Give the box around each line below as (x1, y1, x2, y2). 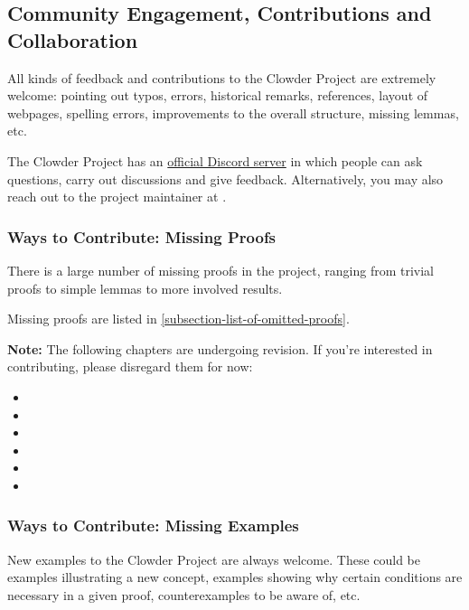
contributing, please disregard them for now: (7, 357, 253, 376)
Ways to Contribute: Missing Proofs (7, 225, 277, 248)
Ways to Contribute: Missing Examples (7, 514, 299, 537)
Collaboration (7, 25, 138, 53)
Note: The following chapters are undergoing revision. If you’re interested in (7, 339, 433, 358)
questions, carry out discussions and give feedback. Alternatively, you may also (7, 169, 444, 188)
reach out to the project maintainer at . (7, 187, 227, 206)
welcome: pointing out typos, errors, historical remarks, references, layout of (7, 86, 428, 105)
